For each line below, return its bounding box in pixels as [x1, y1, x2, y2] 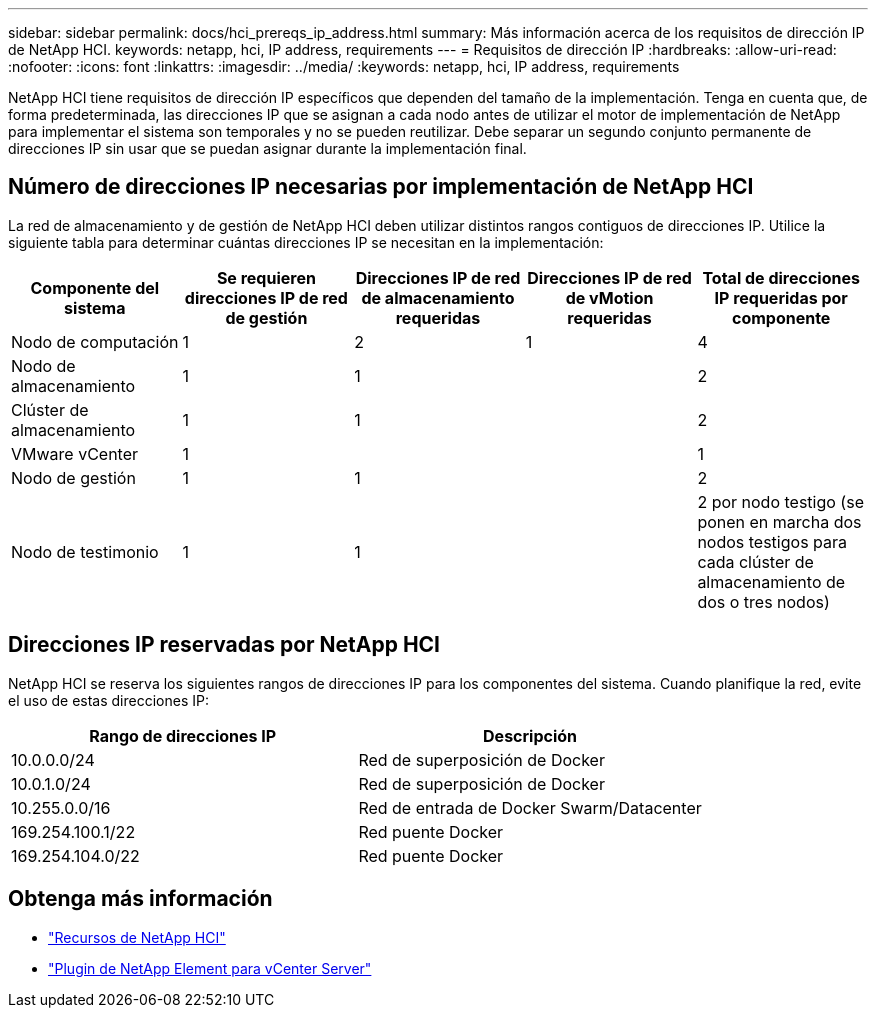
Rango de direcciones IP [89, 725, 277, 746]
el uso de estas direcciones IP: [8, 691, 209, 709]
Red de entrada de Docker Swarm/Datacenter [358, 797, 702, 818]
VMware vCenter [11, 443, 139, 464]
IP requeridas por [714, 287, 848, 308]
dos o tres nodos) [697, 591, 830, 612]
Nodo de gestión [11, 467, 136, 488]
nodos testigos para [697, 531, 848, 552]
